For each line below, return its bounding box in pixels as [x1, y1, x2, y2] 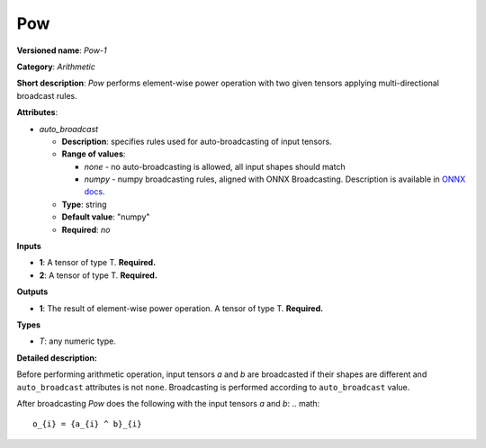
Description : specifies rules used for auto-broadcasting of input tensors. [61, 136, 332, 147]
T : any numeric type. [39, 336, 116, 346]
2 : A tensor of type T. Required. [39, 270, 157, 281]
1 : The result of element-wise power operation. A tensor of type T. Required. [39, 302, 324, 314]
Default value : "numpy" [61, 211, 150, 222]
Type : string [61, 199, 107, 210]
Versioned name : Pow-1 [16, 45, 107, 56]
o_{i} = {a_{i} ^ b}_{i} [32, 419, 142, 429]
